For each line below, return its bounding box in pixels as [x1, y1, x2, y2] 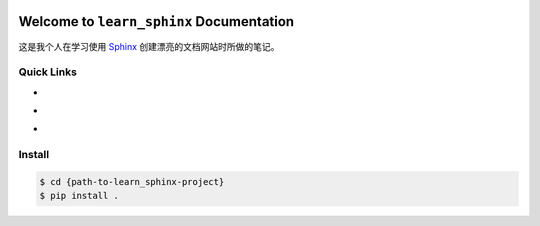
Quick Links [18, 65, 77, 79]
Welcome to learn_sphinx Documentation [18, 13, 295, 30]
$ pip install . [39, 190, 120, 202]
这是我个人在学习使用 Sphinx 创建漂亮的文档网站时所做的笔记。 [18, 40, 280, 52]
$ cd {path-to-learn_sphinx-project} [39, 176, 225, 187]
